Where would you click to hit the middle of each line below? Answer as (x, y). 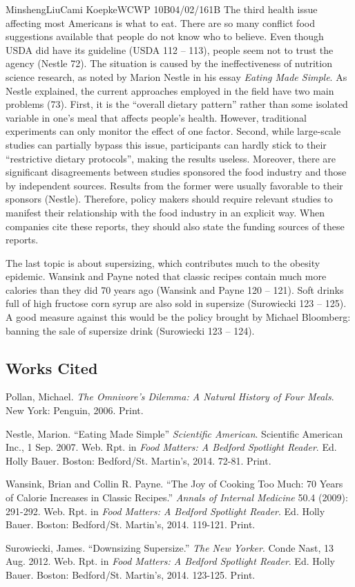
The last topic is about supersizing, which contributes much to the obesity (163, 262)
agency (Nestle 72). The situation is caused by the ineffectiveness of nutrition (169, 63)
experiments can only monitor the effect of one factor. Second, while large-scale (173, 131)
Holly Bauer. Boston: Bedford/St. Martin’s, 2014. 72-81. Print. (138, 460)
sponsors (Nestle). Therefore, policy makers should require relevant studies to (169, 199)
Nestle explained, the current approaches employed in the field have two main (170, 90)
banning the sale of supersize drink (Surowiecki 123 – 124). (130, 330)
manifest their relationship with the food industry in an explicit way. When (165, 212)
